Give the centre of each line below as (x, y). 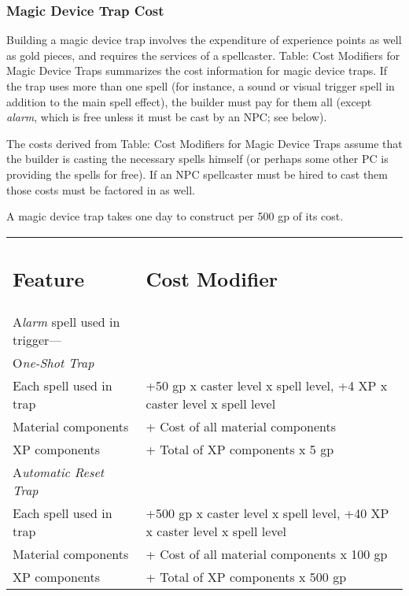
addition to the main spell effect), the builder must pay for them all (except (189, 101)
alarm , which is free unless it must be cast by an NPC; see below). (167, 117)
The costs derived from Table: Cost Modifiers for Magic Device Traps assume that (204, 143)
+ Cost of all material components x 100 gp (267, 554)
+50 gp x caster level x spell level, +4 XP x (267, 386)
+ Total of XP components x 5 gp (240, 450)
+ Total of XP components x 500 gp (246, 577)
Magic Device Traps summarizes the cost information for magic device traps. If (197, 70)
